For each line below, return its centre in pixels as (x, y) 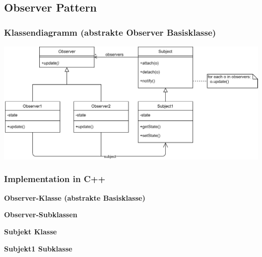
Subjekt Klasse (30, 231)
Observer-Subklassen (41, 215)
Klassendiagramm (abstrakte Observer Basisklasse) (110, 32)
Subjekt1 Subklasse (38, 248)
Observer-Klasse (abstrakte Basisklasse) (75, 197)
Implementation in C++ (55, 179)
